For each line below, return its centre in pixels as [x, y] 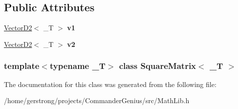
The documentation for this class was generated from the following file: [110, 84]
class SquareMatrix [158, 66]
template [22, 66]
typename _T [77, 66]
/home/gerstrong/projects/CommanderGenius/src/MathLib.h [97, 100]
